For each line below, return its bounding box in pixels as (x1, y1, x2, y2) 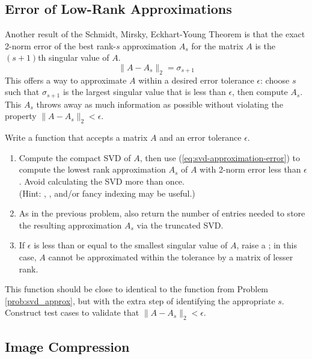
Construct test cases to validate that (5, 306, 139, 319)
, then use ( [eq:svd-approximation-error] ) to (139, 151, 300, 164)
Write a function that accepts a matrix (5, 131, 148, 144)
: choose (260, 73, 290, 86)
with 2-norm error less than (200, 163, 301, 176)
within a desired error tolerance (138, 73, 254, 86)
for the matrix (191, 39, 243, 52)
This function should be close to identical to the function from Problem (5, 283, 269, 295)
